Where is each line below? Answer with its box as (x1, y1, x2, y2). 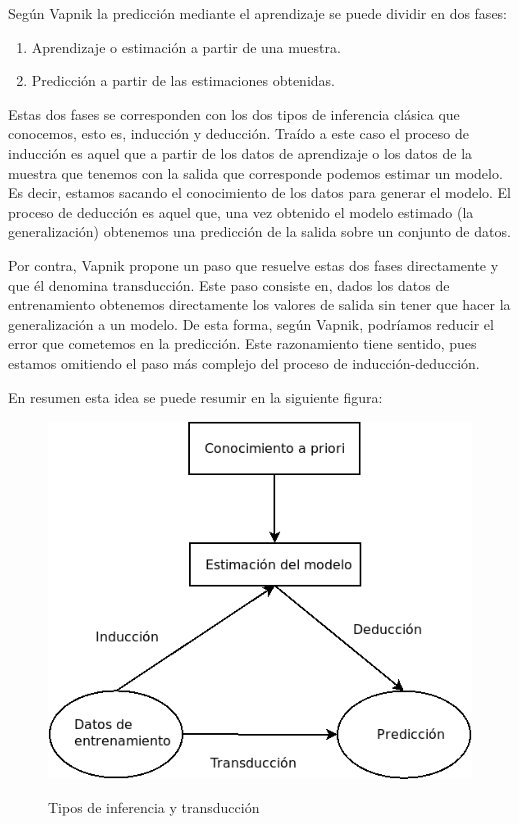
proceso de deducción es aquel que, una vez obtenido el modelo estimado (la (8, 201, 474, 222)
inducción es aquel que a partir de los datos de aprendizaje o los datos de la (8, 142, 473, 163)
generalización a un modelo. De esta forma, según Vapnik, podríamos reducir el (8, 313, 494, 334)
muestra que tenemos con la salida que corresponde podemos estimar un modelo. (8, 162, 503, 183)
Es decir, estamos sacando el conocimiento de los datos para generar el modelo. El (8, 182, 512, 203)
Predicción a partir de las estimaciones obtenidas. (31, 70, 335, 91)
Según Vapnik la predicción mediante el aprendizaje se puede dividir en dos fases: (8, 3, 508, 23)
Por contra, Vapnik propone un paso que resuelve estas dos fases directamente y (8, 254, 499, 275)
